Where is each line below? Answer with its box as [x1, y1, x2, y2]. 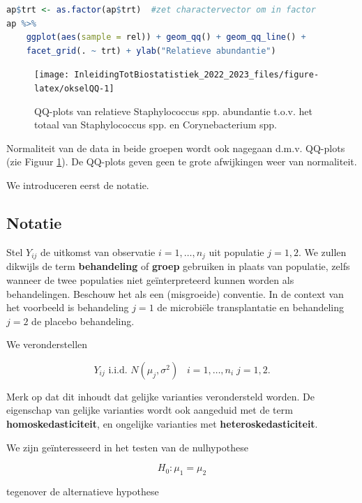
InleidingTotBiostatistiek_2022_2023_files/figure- [74, 70, 319, 80]
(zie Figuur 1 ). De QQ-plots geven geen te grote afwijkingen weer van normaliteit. [6, 154, 357, 169]
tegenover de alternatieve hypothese [6, 484, 159, 499]
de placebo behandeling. [31, 313, 135, 328]
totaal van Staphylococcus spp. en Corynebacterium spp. [34, 117, 277, 132]
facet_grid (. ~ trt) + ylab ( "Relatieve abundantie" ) [26, 45, 276, 56]
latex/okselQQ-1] [34, 84, 114, 94]
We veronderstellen [6, 337, 88, 352]
